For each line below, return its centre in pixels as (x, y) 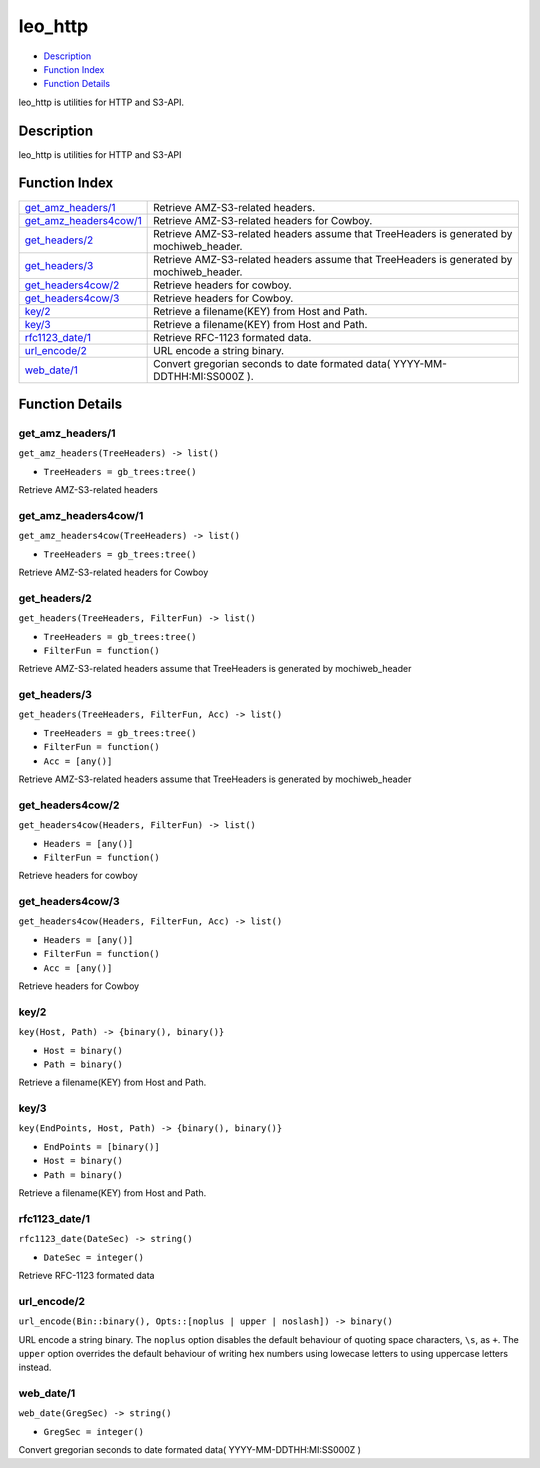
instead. (35, 1367)
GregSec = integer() (94, 1431)
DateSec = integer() (94, 1257)
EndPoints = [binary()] (101, 1146)
